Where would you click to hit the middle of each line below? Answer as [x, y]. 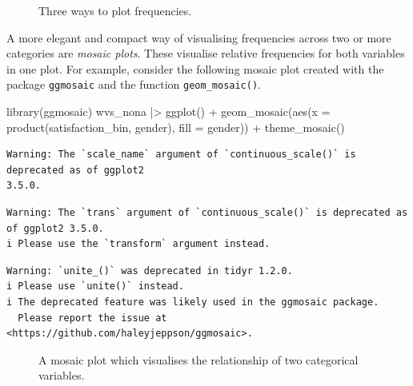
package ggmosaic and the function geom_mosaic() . [134, 84]
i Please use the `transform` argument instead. [138, 244]
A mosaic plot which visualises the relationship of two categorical [198, 359]
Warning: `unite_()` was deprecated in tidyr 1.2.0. [150, 271]
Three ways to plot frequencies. [115, 10]
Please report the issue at [92, 318]
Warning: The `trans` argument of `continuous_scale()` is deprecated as [207, 213]
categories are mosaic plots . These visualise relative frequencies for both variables [206, 53]
